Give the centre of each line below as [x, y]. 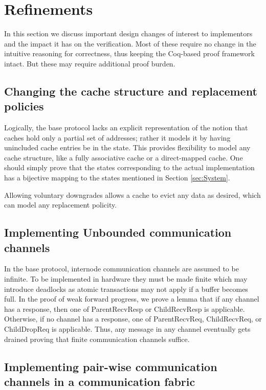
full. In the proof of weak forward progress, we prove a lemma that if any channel [132, 299]
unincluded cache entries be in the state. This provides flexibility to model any [127, 147]
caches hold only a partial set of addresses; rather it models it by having [117, 137]
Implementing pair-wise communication [111, 366]
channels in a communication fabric [100, 381]
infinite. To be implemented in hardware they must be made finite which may [126, 279]
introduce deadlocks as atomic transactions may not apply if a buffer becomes [126, 289]
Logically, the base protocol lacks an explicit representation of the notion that [126, 128]
